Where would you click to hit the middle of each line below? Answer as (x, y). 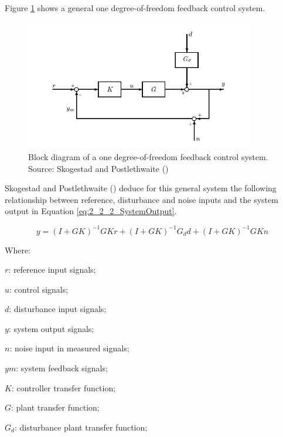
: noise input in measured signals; (69, 348)
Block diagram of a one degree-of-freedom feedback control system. (148, 157)
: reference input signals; (52, 270)
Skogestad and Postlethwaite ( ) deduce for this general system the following (141, 188)
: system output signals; (51, 328)
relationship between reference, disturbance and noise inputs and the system (141, 199)
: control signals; (39, 289)
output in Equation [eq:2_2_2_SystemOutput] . (91, 211)
